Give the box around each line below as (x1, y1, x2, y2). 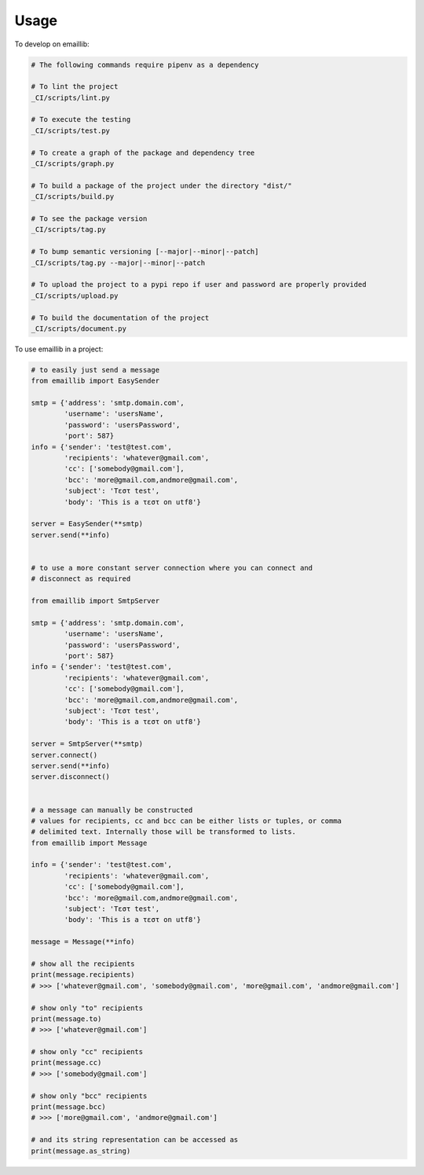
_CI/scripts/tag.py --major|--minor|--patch (31, 258, 206, 267)
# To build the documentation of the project (31, 313, 210, 322)
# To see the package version (31, 215, 148, 223)
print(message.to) (31, 1014, 102, 1023)
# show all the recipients (31, 959, 135, 968)
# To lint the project (31, 83, 119, 91)
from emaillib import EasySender (31, 376, 160, 385)
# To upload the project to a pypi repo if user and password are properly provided (31, 280, 367, 289)
